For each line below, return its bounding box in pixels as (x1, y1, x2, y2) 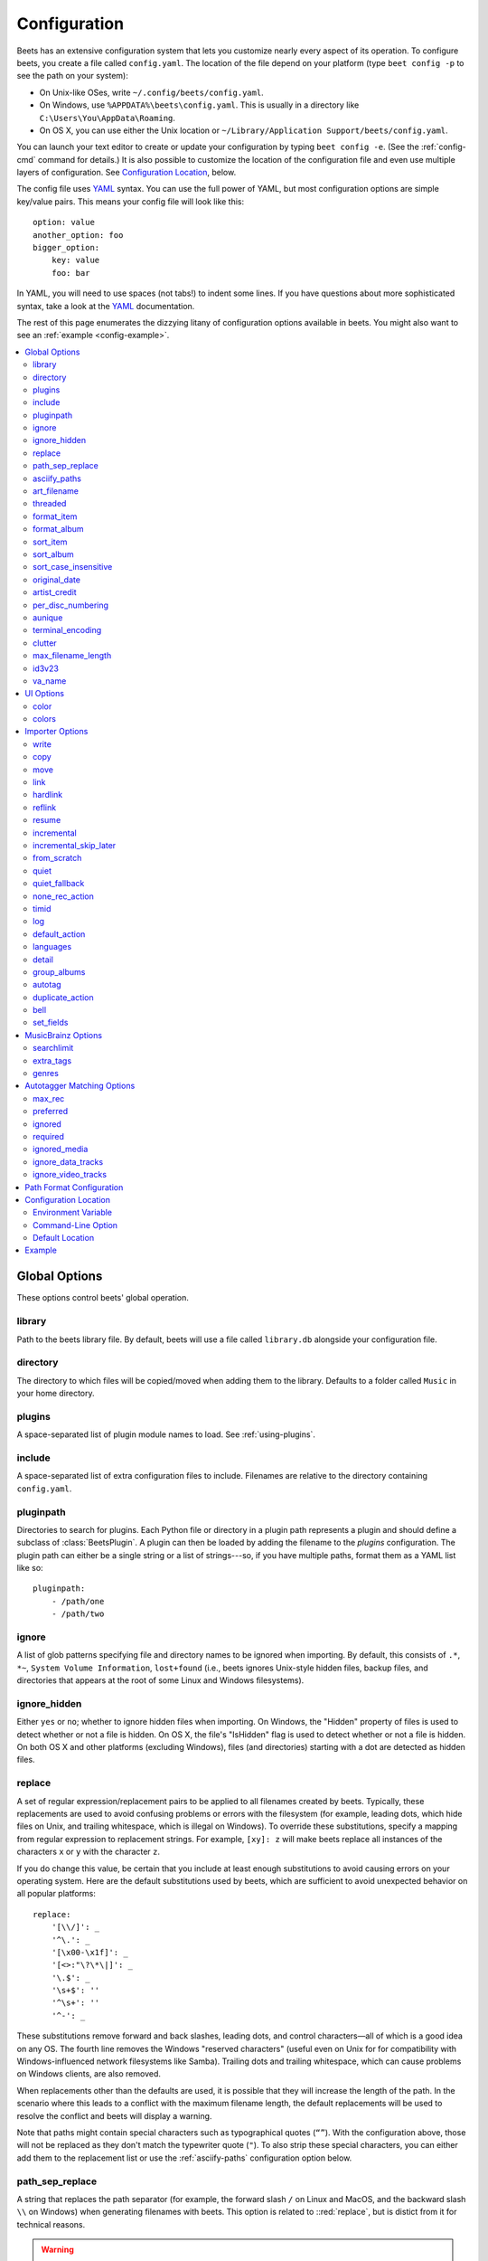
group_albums (33, 966, 86, 977)
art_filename (33, 486, 79, 497)
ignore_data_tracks (33, 1156, 104, 1167)
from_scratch (33, 853, 82, 864)
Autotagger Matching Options (24, 1081, 136, 1092)
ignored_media (33, 1144, 89, 1155)
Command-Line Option (33, 1219, 117, 1230)
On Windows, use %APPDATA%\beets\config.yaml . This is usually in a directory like (39, 99, 360, 110)
